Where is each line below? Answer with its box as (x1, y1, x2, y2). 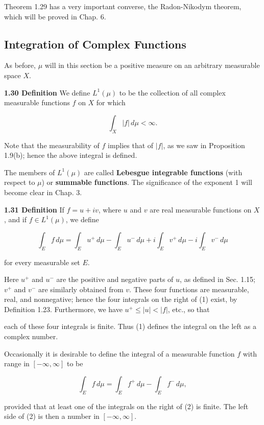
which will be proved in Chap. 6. (4, 11, 106, 21)
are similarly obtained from (38, 284, 124, 294)
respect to (4, 177, 35, 187)
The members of (4, 167, 55, 177)
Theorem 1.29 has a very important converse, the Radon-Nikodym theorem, (4, 1, 242, 11)
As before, (4, 60, 36, 70)
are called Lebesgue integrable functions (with (84, 167, 243, 177)
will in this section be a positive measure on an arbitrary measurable (44, 60, 260, 70)
